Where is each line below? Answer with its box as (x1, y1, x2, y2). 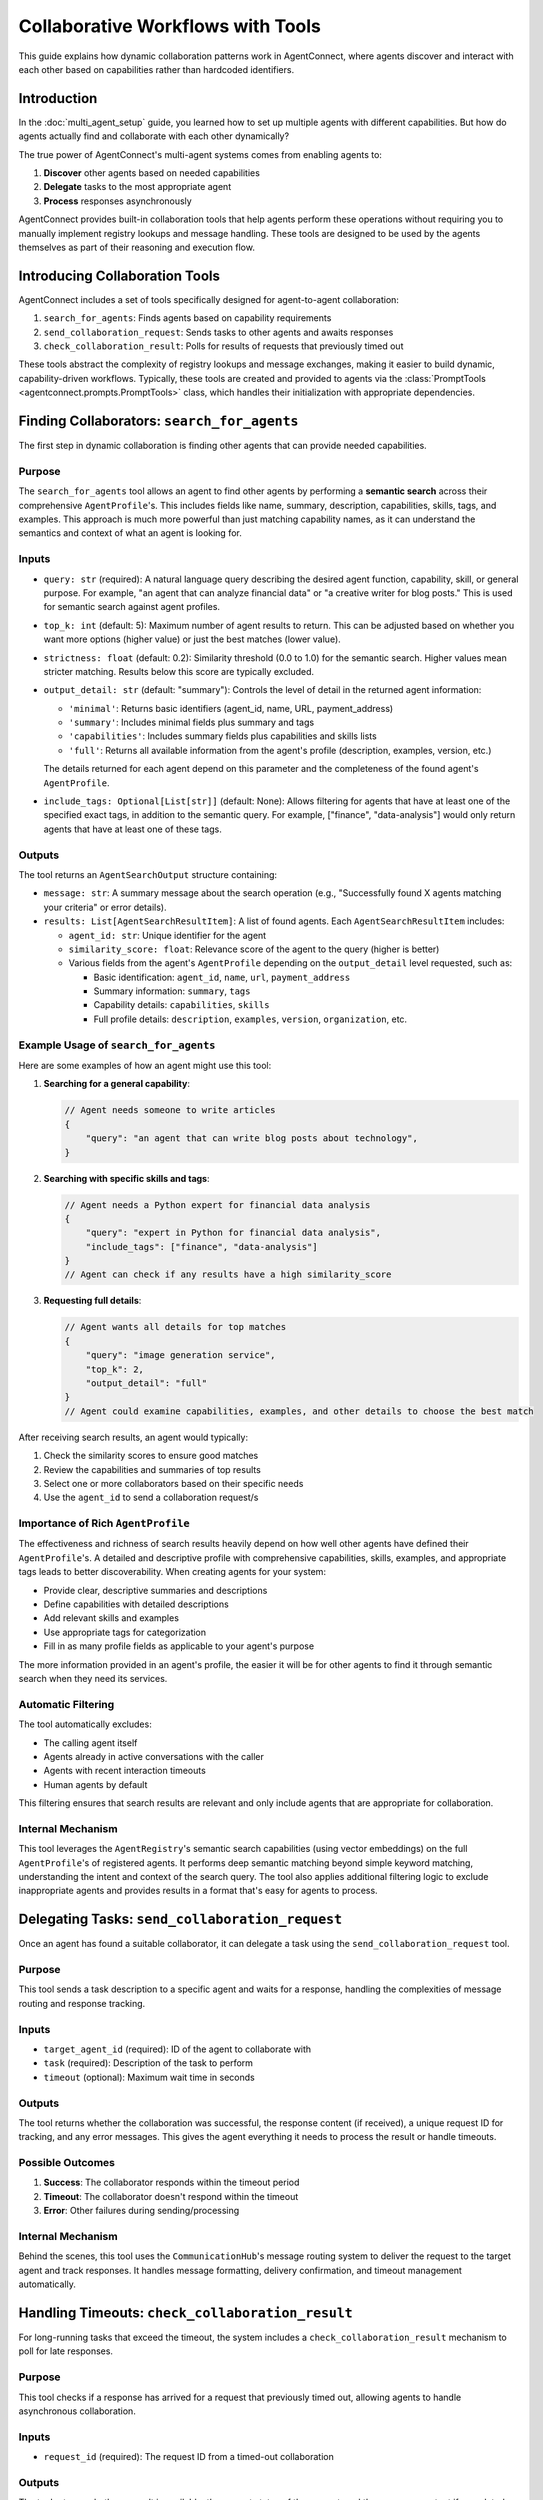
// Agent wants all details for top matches (64, 1321, 287, 1333)
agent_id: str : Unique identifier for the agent (68, 929, 267, 941)
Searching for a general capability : (43, 1078, 190, 1090)
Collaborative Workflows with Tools (18, 15, 322, 37)
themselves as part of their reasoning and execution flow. (18, 241, 255, 253)
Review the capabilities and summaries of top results (43, 1463, 262, 1475)
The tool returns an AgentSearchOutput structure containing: (18, 868, 278, 880)
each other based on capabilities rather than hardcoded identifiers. (18, 63, 295, 75)
